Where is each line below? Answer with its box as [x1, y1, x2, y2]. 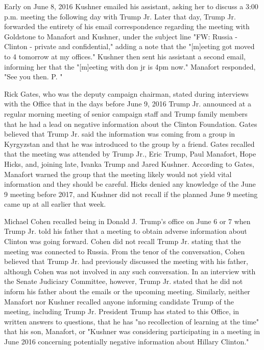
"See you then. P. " [4, 71, 63, 82]
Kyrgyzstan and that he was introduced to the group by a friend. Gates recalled [4, 138, 255, 149]
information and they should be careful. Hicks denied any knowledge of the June [4, 179, 256, 189]
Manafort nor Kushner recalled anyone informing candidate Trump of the [4, 296, 234, 307]
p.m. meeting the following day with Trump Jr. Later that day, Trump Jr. [4, 11, 236, 21]
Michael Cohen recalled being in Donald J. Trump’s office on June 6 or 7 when [4, 215, 251, 226]
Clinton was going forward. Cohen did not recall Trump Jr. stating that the [4, 236, 241, 247]
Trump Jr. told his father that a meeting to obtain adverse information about [4, 226, 247, 236]
